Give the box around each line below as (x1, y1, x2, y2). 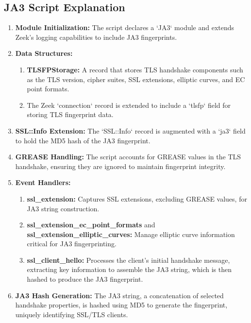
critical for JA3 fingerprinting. (27, 238, 117, 249)
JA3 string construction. (27, 203, 100, 213)
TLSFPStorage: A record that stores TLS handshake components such (27, 64, 243, 74)
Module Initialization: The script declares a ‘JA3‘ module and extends (15, 22, 234, 33)
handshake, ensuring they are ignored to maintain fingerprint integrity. (15, 161, 226, 171)
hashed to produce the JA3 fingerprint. (27, 274, 143, 284)
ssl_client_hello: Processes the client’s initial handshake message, (27, 255, 230, 265)
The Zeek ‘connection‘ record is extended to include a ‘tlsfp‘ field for (27, 100, 231, 110)
